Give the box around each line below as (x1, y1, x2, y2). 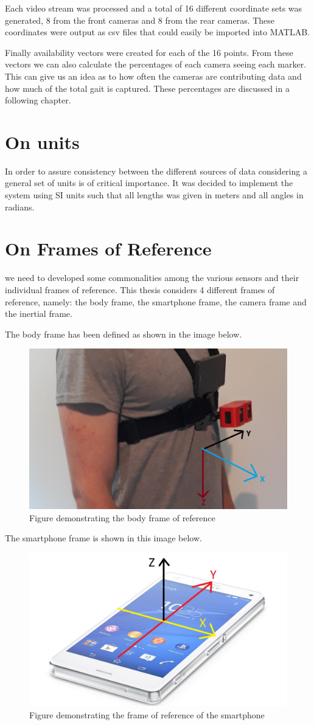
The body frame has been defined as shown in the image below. (5, 327, 242, 340)
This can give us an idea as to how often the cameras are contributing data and (5, 69, 302, 82)
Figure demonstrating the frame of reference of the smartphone (29, 709, 265, 721)
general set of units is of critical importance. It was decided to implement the (5, 176, 293, 189)
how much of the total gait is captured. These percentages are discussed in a (5, 82, 290, 94)
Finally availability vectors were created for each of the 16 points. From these (5, 46, 293, 58)
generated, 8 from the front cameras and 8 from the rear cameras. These (5, 13, 275, 26)
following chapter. (5, 94, 71, 106)
